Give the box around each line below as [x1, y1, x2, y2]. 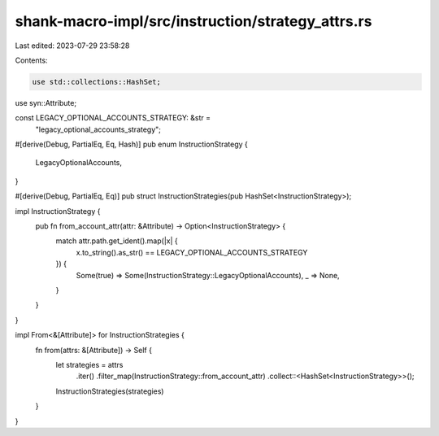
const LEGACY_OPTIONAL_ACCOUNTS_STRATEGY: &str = [15, 113, 211, 123]
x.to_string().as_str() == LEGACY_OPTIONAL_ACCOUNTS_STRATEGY [76, 247, 308, 257]
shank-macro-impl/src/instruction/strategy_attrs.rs [15, 12, 372, 30]
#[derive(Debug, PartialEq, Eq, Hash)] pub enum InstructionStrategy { [15, 139, 248, 150]
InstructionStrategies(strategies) [55, 386, 164, 396]
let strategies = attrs [55, 360, 124, 369]
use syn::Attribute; [15, 98, 77, 107]
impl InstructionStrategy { [15, 206, 101, 216]
